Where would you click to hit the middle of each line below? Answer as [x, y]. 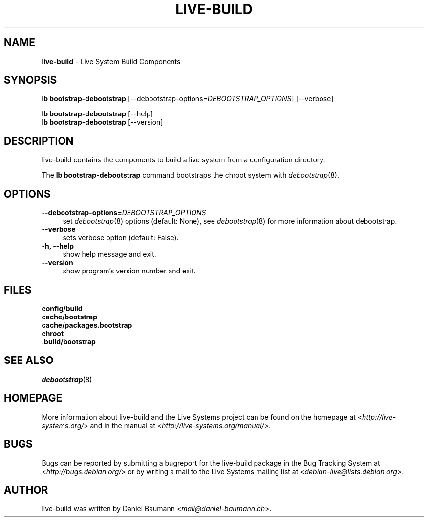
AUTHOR [26, 490]
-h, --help [58, 246]
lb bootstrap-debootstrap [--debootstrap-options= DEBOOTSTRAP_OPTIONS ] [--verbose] [188, 99]
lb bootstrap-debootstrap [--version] [102, 122]
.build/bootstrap [69, 341]
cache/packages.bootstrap [87, 325]
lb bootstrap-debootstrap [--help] [97, 114]
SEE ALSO [29, 361]
